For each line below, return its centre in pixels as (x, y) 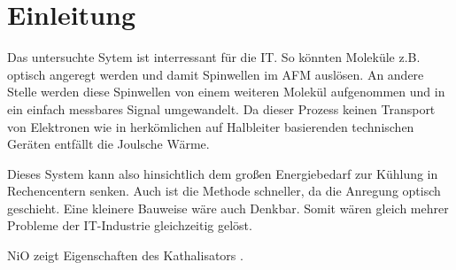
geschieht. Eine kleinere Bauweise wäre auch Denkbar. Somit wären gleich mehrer (228, 208)
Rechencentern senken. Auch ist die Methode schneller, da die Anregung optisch (224, 191)
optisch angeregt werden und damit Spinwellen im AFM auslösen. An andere (216, 74)
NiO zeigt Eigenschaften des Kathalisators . (125, 255)
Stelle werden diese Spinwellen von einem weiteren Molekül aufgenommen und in (226, 92)
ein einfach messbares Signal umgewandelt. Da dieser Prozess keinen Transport (221, 108)
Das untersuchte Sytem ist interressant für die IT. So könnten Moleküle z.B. (214, 57)
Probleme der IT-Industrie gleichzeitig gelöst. (130, 225)
